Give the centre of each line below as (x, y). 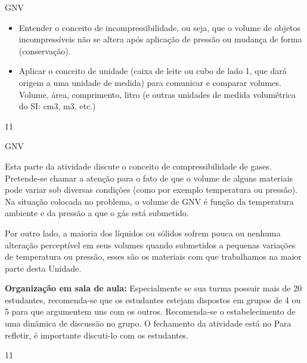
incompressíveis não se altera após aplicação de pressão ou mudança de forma (160, 39)
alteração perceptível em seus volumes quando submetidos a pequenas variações (150, 244)
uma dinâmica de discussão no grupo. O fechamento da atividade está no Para (148, 323)
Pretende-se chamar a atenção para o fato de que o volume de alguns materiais (149, 178)
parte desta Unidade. (43, 268)
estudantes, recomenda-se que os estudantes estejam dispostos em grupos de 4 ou (153, 299)
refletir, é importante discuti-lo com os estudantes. (97, 335)
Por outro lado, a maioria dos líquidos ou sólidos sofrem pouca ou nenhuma (143, 233)
